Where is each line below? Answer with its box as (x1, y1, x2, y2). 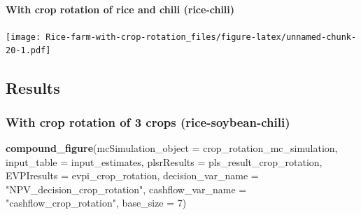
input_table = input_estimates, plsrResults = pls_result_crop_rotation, (6, 154, 323, 169)
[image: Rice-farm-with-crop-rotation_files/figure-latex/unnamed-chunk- (6, 32, 357, 42)
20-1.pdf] (6, 46, 51, 56)
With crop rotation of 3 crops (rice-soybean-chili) (6, 113, 290, 130)
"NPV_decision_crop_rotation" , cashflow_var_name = (6, 181, 247, 196)
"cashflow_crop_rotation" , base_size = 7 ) (6, 195, 187, 210)
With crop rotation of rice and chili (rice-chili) (6, 1, 235, 16)
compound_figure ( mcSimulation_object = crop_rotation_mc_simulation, (6, 141, 338, 155)
